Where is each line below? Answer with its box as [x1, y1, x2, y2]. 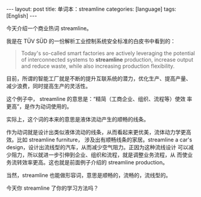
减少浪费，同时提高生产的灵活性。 [6, 83, 91, 89]
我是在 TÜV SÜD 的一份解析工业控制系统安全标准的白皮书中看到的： [6, 37, 176, 45]
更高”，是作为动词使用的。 [6, 103, 72, 110]
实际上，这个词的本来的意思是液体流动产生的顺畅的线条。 [6, 116, 149, 123]
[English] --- [6, 12, 37, 19]
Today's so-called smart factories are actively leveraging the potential [21, 50, 195, 57]
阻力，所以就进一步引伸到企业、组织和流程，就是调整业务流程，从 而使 [11, 151, 188, 158]
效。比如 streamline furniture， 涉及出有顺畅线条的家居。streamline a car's [6, 136, 193, 143]
